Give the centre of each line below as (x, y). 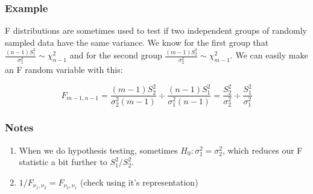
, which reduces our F (262, 150)
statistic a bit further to (63, 162)
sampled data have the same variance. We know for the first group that (137, 42)
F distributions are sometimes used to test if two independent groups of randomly (156, 30)
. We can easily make (269, 55)
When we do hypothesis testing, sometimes (98, 150)
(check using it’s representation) (139, 182)
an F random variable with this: (64, 70)
